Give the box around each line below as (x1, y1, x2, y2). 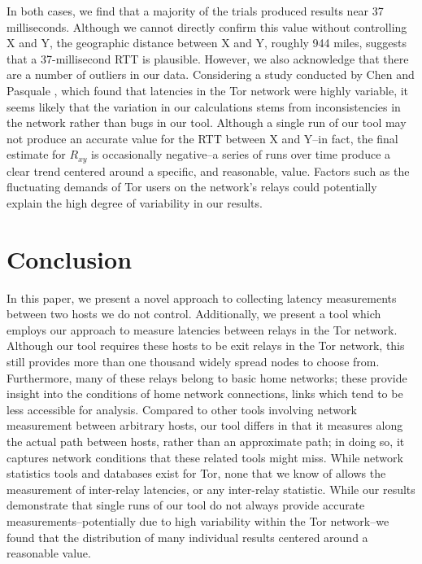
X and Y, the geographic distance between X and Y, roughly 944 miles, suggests (7, 34, 407, 51)
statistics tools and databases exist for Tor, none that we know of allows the (7, 465, 386, 482)
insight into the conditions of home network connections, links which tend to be (7, 385, 403, 402)
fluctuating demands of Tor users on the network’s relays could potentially (7, 178, 377, 195)
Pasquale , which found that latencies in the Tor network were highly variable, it (7, 81, 409, 98)
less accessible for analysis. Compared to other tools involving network (7, 400, 357, 418)
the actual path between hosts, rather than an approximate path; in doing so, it (7, 433, 405, 450)
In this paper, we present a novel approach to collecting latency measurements (7, 289, 397, 306)
